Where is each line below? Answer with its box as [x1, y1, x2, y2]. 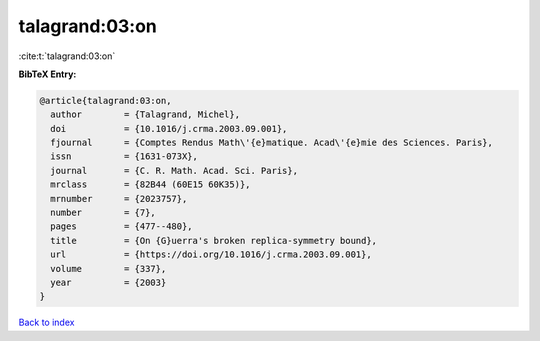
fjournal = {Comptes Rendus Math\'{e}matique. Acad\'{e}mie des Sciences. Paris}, [50, 137, 494, 149]
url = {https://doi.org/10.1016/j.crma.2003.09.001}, [50, 249, 372, 260]
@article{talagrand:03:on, [39, 95, 172, 106]
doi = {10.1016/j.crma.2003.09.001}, [50, 123, 288, 134]
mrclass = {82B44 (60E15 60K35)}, [50, 179, 251, 190]
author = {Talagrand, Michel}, [50, 109, 240, 120]
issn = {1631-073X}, [50, 151, 199, 162]
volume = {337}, [50, 263, 167, 274]
